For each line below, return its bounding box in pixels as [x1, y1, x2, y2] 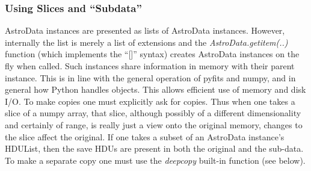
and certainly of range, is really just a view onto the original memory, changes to [5, 118, 303, 131]
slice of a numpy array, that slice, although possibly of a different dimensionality [5, 107, 301, 119]
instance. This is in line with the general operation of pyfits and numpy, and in [5, 71, 296, 84]
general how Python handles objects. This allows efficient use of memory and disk [5, 83, 306, 96]
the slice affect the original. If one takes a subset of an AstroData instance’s [5, 130, 285, 143]
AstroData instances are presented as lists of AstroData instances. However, [5, 24, 285, 37]
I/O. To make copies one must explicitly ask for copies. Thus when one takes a [5, 95, 295, 107]
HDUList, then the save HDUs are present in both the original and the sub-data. [5, 142, 304, 155]
